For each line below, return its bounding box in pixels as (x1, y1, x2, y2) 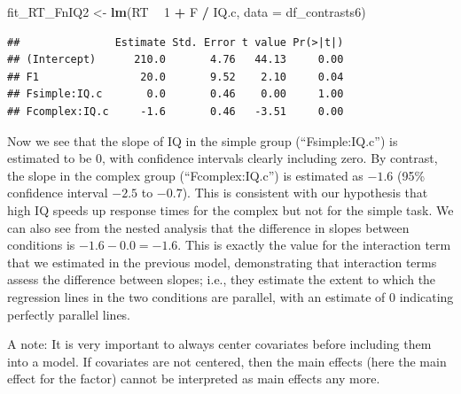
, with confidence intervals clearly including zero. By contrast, (102, 149, 438, 167)
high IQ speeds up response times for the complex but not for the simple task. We (7, 200, 454, 219)
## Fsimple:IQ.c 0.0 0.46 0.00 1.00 (7, 88, 344, 101)
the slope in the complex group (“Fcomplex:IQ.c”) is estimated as (7, 166, 363, 184)
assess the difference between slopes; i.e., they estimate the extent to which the (7, 270, 436, 289)
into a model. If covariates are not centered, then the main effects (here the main (7, 352, 447, 370)
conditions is (7, 236, 75, 254)
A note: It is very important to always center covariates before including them (7, 335, 432, 353)
